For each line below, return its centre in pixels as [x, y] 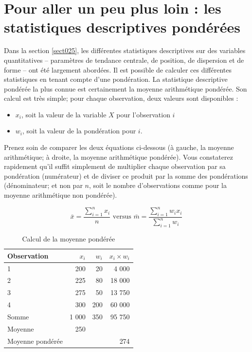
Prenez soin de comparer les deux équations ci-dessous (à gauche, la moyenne [119, 147]
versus [122, 217]
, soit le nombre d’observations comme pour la [158, 185]
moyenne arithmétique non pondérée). [61, 195]
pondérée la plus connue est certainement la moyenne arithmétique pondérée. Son [126, 88]
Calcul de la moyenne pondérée [69, 239]
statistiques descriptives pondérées [122, 27]
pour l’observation [143, 114]
